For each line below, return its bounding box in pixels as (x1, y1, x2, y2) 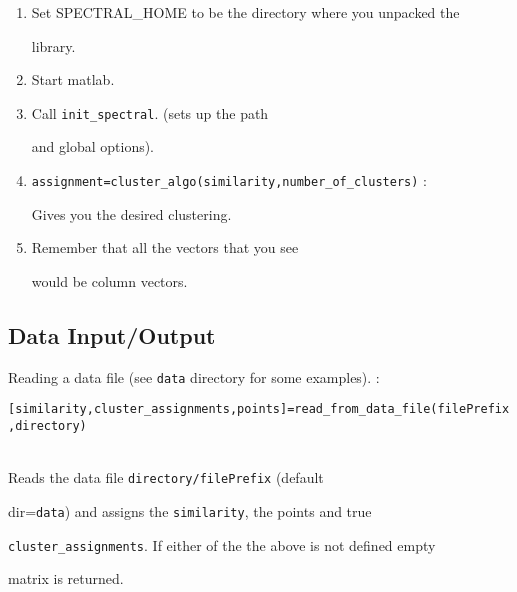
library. (31, 35, 76, 56)
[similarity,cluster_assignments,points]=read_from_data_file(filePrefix (8, 402, 510, 417)
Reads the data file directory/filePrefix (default (8, 467, 324, 488)
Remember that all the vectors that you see (31, 237, 299, 258)
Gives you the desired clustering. (31, 203, 232, 224)
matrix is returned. (8, 568, 124, 589)
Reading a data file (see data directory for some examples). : (8, 366, 380, 387)
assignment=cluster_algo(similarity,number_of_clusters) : (31, 170, 427, 191)
